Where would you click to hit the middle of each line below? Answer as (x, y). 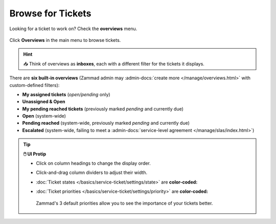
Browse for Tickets (50, 13)
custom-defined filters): (34, 85)
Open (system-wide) (44, 116)
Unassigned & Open (44, 102)
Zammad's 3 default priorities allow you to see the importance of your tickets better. (124, 203)
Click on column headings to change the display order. (93, 163)
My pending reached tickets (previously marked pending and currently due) (103, 109)
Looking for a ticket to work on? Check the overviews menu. (73, 29)
